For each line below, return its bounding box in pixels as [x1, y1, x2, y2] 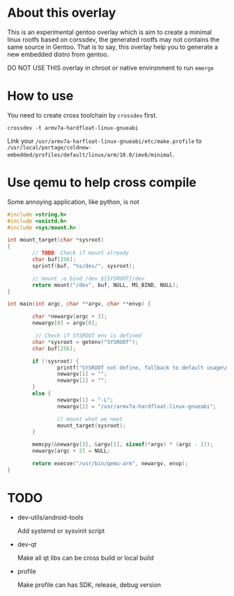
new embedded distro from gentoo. [7, 50, 109, 58]
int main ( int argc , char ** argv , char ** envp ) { [7, 301, 151, 308]
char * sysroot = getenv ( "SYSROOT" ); [32, 338, 139, 345]
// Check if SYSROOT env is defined [35, 332, 141, 339]
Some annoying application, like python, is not [7, 197, 139, 206]
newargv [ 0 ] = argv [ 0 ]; [32, 320, 98, 327]
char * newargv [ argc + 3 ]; [32, 313, 108, 320]
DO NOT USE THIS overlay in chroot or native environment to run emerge [7, 63, 214, 72]
